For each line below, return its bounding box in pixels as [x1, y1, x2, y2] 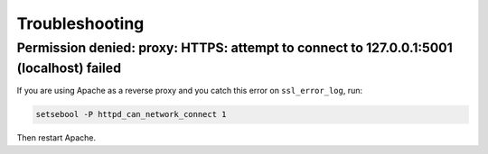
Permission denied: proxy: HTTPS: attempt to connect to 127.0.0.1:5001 [16, 40, 454, 56]
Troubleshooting [16, 14, 145, 33]
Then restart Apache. [16, 132, 97, 143]
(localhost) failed [16, 59, 122, 77]
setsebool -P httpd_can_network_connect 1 [35, 109, 227, 120]
